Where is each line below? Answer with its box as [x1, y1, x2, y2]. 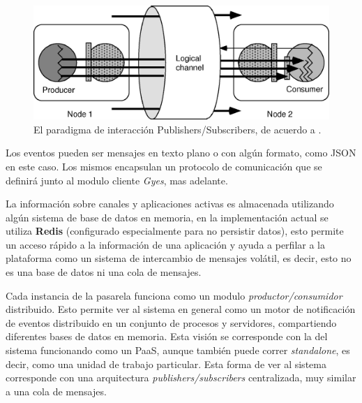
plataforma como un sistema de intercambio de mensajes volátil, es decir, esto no [6, 251, 352, 265]
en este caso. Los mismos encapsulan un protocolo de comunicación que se [6, 159, 322, 173]
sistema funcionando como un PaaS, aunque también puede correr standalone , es [6, 343, 350, 358]
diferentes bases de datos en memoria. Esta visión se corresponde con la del [6, 329, 328, 344]
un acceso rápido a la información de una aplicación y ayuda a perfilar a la [6, 237, 325, 251]
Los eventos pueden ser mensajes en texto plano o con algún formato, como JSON [6, 145, 356, 160]
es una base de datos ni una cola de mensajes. [6, 265, 202, 279]
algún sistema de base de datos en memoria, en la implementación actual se [6, 210, 329, 224]
